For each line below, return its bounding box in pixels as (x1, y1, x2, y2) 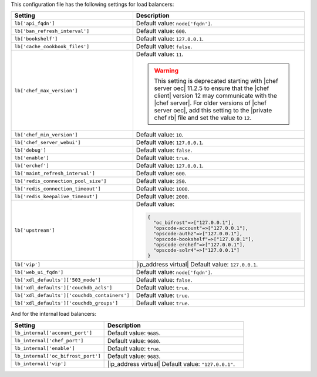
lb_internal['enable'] (14, 345, 76, 352)
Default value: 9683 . (107, 352, 161, 360)
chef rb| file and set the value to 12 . (154, 114, 252, 122)
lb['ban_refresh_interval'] (14, 28, 90, 34)
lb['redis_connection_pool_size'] (14, 178, 107, 184)
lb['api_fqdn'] (14, 20, 55, 26)
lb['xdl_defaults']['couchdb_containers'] (14, 292, 130, 298)
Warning (154, 66, 179, 75)
